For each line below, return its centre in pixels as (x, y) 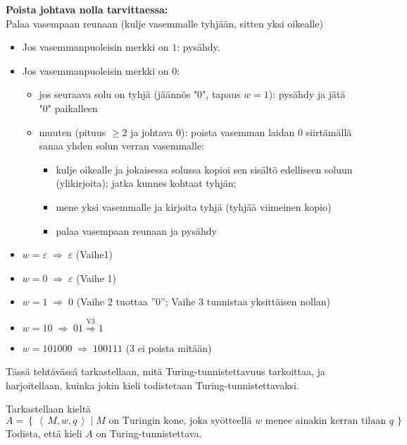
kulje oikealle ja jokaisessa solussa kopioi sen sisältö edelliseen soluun (204, 169)
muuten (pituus (73, 132)
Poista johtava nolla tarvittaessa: (87, 9)
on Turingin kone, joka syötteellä (180, 421)
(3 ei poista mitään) (169, 347)
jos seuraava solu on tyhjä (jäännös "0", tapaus (140, 94)
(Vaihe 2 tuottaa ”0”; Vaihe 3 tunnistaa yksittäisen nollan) (203, 301)
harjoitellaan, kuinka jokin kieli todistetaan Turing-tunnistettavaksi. (152, 385)
